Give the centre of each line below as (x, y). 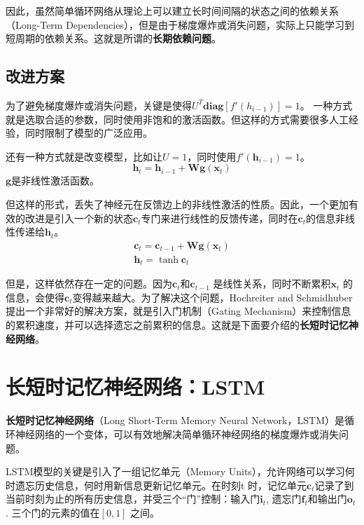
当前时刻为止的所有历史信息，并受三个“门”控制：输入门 (133, 499)
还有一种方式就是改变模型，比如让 (84, 156)
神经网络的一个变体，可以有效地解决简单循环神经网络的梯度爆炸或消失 (177, 434)
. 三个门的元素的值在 (53, 512)
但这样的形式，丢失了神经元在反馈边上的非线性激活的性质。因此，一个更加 (177, 204)
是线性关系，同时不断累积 (272, 284)
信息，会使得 (35, 297)
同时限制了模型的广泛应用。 (89, 133)
